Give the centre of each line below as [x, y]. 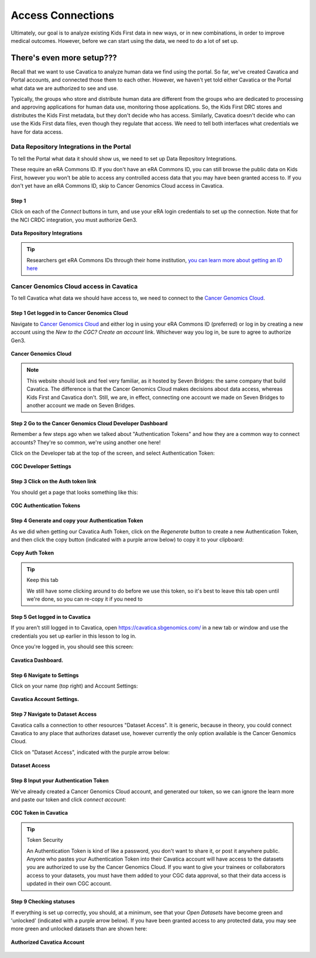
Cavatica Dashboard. [37, 660]
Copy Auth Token [32, 553]
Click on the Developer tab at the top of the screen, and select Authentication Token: [113, 453]
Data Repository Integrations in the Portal [71, 147]
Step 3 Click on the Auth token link [54, 482]
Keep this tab [42, 580]
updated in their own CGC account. [69, 883]
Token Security [45, 840]
